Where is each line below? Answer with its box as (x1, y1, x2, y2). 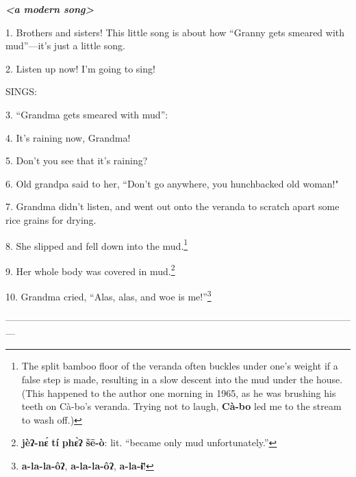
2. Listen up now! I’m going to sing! (5, 61, 155, 75)
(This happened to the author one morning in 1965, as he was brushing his (21, 385, 336, 400)
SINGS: (5, 84, 38, 99)
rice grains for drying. (5, 212, 97, 227)
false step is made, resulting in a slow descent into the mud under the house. (21, 372, 343, 387)
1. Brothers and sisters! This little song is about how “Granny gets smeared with (5, 25, 345, 39)
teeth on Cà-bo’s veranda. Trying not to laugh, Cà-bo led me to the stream (21, 399, 342, 413)
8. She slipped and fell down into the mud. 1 (5, 236, 188, 253)
